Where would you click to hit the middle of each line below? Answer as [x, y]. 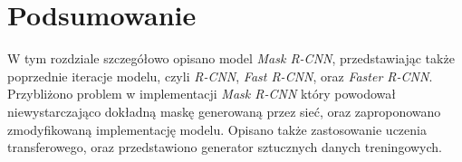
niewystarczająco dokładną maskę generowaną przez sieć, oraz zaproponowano [224, 111]
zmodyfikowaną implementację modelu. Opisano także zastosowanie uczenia [217, 129]
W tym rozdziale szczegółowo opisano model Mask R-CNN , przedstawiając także [231, 58]
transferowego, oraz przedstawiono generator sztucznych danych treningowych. [225, 147]
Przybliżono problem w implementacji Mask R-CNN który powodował [202, 94]
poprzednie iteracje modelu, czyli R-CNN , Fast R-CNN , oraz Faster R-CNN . [220, 76]
